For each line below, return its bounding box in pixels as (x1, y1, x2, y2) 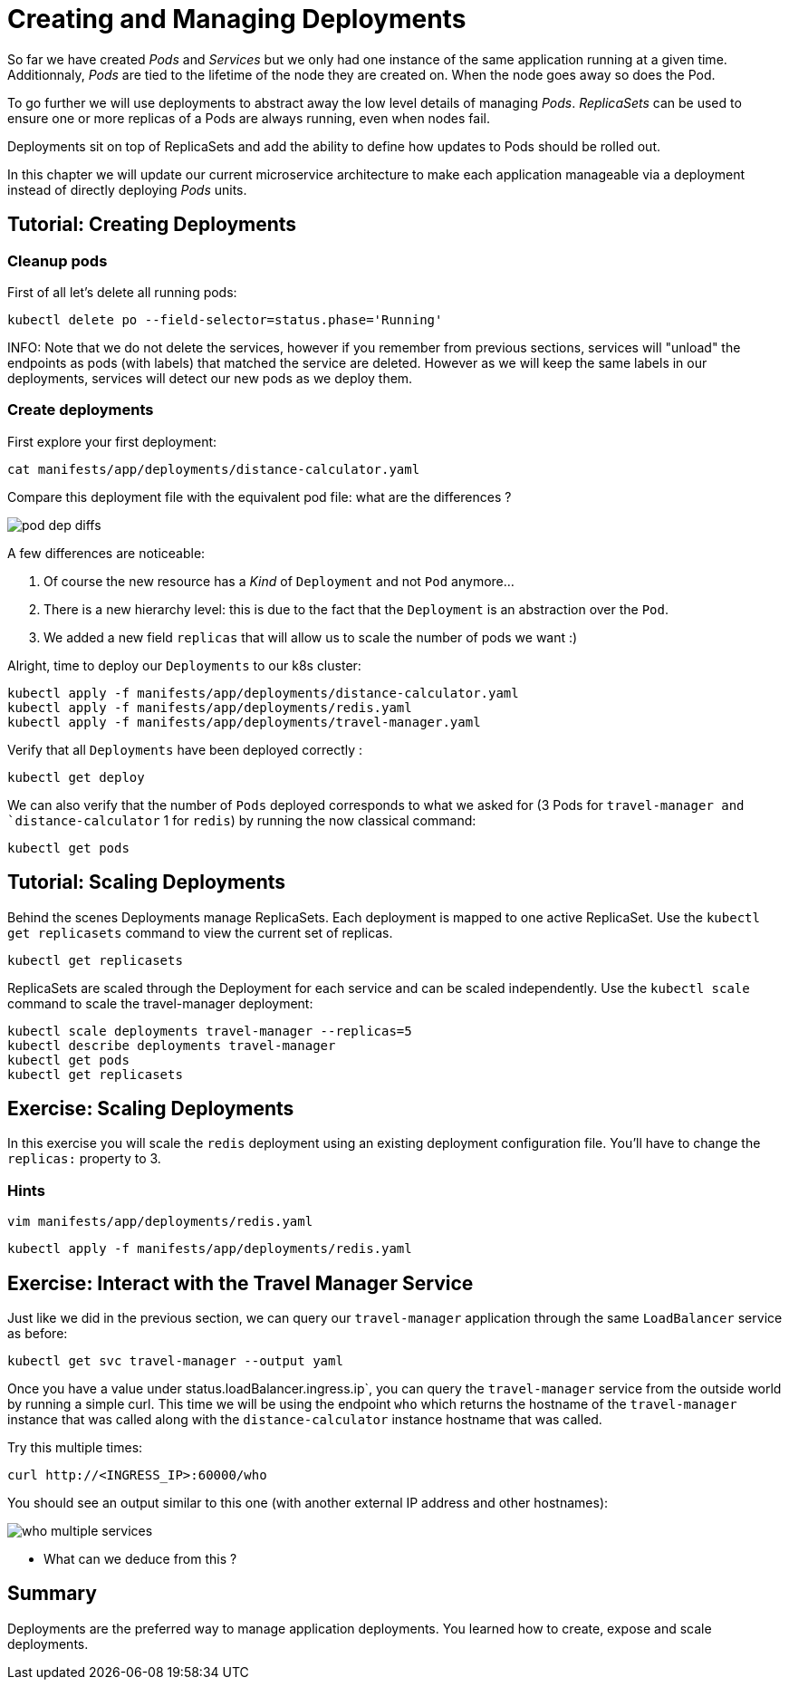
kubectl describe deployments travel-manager (7, 1037, 336, 1053)
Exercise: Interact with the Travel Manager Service (7, 1271, 474, 1295)
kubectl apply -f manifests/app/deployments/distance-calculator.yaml (7, 685, 519, 700)
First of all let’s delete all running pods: (7, 284, 237, 300)
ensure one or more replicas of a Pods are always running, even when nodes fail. (7, 110, 490, 126)
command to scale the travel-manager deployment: (7, 995, 313, 1011)
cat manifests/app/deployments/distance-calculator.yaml (7, 461, 420, 477)
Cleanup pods (7, 251, 108, 270)
